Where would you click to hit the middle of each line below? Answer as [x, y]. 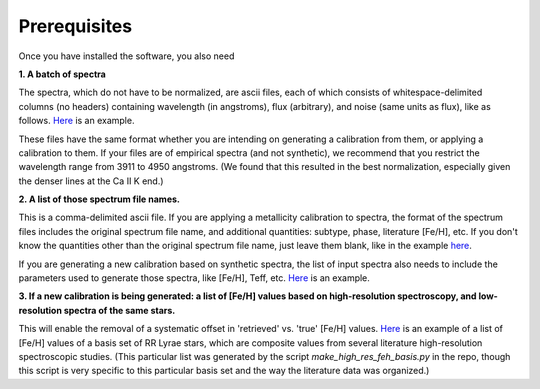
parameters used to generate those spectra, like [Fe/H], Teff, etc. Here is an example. [194, 278]
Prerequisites [75, 26]
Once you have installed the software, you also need [126, 56]
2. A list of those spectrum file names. [99, 199]
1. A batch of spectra [62, 74]
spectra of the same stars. [119, 310]
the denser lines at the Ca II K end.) [91, 181]
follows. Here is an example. [76, 121]
